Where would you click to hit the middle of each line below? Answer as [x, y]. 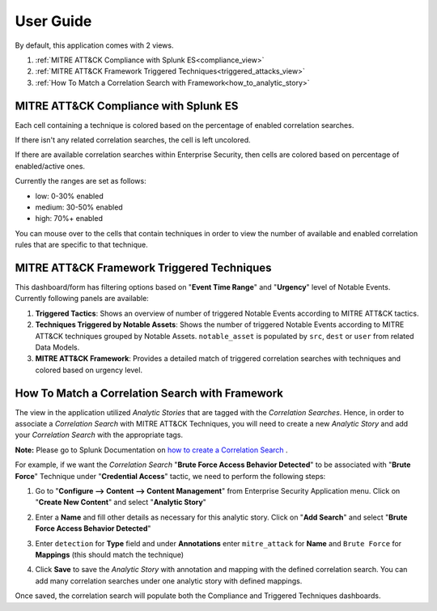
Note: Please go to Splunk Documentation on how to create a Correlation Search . [151, 450]
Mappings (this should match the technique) [110, 554]
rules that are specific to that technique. [82, 245]
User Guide [53, 21]
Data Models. [57, 347]
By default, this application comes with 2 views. [94, 45]
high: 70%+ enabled [69, 219]
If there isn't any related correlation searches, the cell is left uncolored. [133, 140]
